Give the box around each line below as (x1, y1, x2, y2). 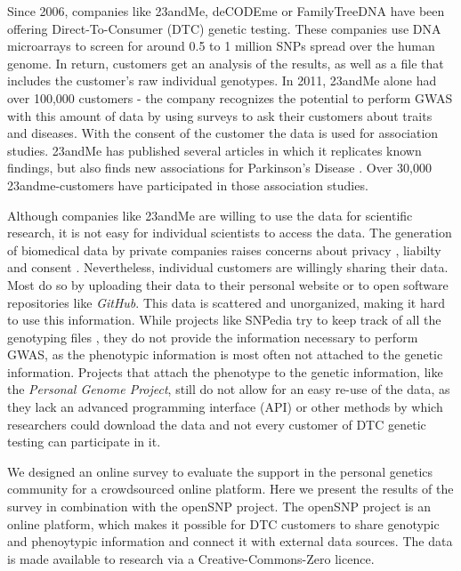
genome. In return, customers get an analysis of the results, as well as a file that (7, 53, 444, 72)
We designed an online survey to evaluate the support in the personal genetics (7, 462, 433, 480)
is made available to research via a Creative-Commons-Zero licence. (7, 549, 375, 567)
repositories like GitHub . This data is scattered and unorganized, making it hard (7, 293, 445, 311)
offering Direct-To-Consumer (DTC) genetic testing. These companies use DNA (7, 19, 441, 37)
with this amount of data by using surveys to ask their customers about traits (7, 106, 433, 125)
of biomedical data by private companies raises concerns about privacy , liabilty (7, 240, 441, 259)
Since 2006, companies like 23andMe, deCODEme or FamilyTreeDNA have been (7, 2, 445, 20)
